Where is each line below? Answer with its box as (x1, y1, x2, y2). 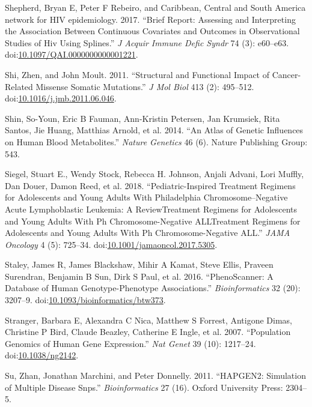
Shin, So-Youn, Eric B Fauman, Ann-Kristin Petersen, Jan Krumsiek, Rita (5, 112, 280, 124)
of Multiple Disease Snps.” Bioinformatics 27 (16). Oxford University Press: (5, 381, 283, 393)
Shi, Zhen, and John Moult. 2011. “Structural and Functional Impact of (5, 68, 270, 80)
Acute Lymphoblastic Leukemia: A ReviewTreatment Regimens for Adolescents (5, 202, 298, 215)
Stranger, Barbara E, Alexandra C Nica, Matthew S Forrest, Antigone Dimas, (5, 313, 293, 326)
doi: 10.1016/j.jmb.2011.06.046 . (5, 92, 117, 104)
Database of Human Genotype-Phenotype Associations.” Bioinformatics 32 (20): (5, 282, 301, 294)
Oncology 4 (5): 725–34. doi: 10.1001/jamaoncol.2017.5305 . (5, 238, 218, 250)
